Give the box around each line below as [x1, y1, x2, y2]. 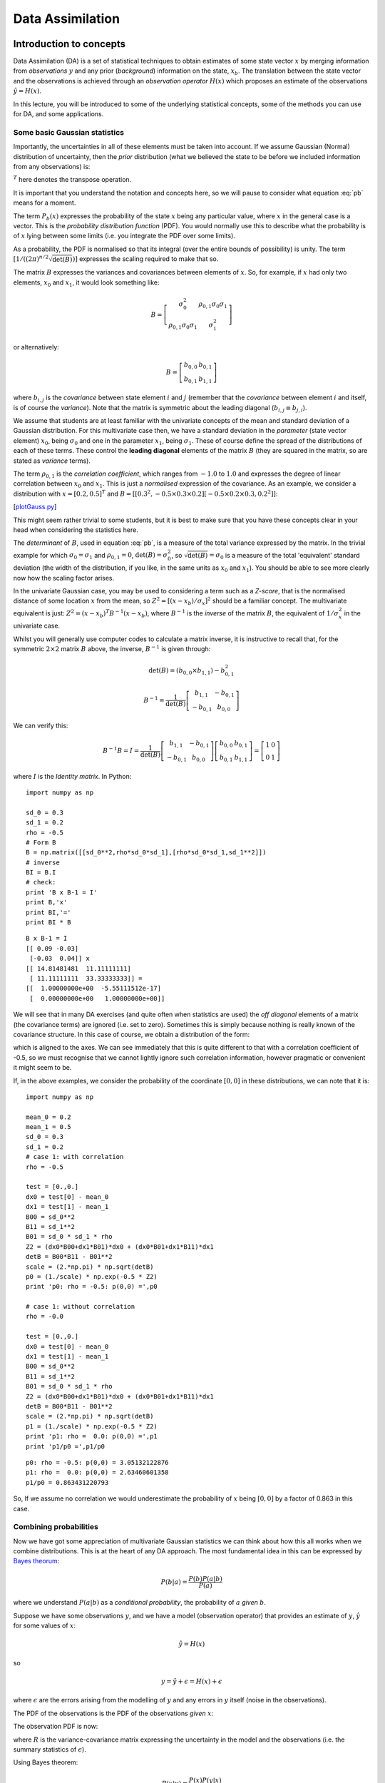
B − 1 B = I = [102, 745, 140, 755]
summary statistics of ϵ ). [13, 1744, 87, 1754]
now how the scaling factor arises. [13, 573, 115, 582]
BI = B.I [26, 869, 56, 877]
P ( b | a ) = [160, 1578, 188, 1586]
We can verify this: [13, 721, 68, 730]
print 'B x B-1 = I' [26, 888, 98, 896]
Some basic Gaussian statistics [13, 127, 125, 137]
